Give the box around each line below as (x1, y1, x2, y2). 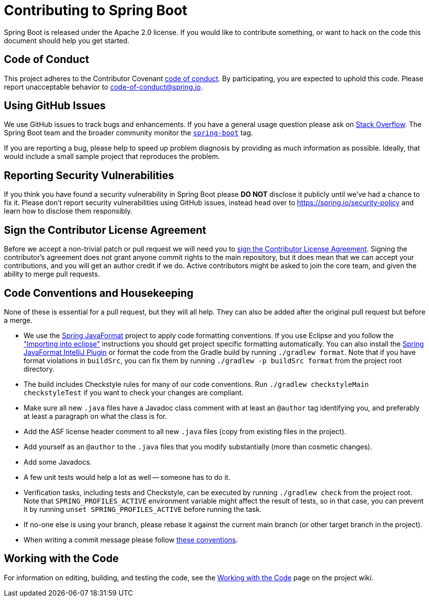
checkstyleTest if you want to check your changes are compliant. (24, 388, 244, 397)
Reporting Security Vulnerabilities (4, 169, 174, 182)
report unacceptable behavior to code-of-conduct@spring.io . (4, 82, 203, 91)
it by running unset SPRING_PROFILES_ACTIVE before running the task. (24, 505, 262, 513)
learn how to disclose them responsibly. (4, 207, 133, 216)
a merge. (4, 316, 33, 324)
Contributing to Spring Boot (4, 2, 188, 19)
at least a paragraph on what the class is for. (24, 411, 167, 420)
